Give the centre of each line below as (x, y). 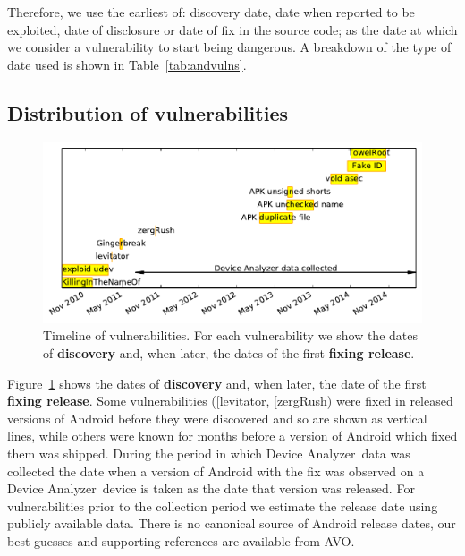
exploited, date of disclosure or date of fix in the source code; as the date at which (232, 29)
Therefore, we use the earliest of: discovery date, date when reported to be (211, 12)
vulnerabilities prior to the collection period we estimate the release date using (223, 505)
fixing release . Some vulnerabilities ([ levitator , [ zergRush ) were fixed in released (230, 401)
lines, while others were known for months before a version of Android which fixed (232, 436)
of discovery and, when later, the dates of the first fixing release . (229, 352)
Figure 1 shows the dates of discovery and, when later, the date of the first (217, 383)
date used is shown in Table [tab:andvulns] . (127, 64)
